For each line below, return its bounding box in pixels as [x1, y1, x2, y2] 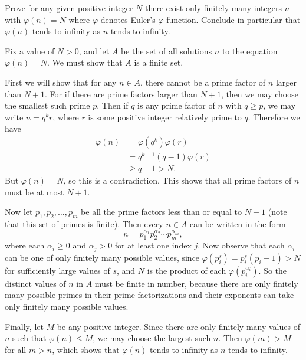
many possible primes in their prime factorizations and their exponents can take [5, 289, 294, 301]
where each [5, 239, 45, 251]
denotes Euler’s [100, 13, 156, 25]
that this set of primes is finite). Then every [5, 218, 163, 230]
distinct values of [5, 277, 66, 289]
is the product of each [147, 264, 226, 276]
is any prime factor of [137, 99, 215, 112]
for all [5, 343, 27, 355]
